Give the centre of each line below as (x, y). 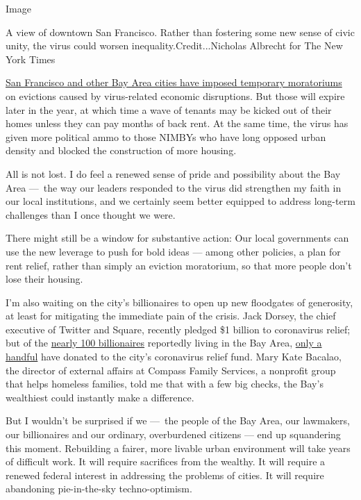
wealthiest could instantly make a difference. (100, 397)
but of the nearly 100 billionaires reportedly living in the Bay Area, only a (164, 343)
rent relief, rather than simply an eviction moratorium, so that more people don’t (179, 265)
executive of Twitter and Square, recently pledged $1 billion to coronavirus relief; (178, 329)
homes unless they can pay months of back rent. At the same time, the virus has (177, 123)
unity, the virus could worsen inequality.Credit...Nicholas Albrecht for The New (174, 45)
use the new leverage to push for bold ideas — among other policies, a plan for (173, 251)
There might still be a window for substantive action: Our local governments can (177, 238)
